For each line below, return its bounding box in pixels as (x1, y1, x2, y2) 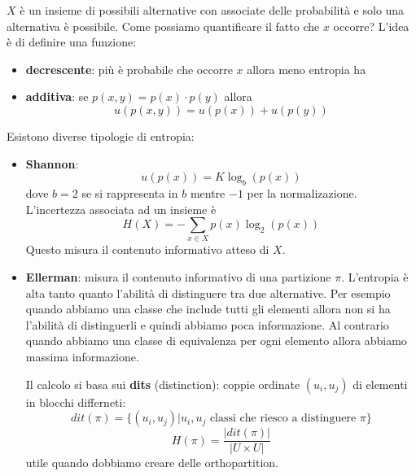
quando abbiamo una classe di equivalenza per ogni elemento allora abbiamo (25, 332, 407, 349)
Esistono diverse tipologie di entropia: (7, 127, 195, 144)
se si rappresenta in (81, 184, 178, 201)
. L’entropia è (341, 269, 409, 286)
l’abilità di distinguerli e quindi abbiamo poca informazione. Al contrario (25, 316, 389, 333)
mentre (190, 184, 226, 201)
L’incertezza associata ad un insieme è (25, 200, 217, 217)
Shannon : (25, 155, 79, 172)
